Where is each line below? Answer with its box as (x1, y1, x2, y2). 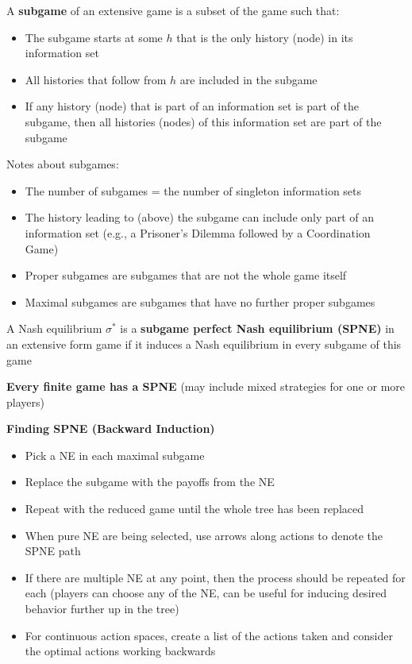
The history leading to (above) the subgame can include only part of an (25, 209, 375, 226)
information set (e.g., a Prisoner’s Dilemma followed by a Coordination (25, 224, 371, 241)
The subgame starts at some (25, 29, 163, 45)
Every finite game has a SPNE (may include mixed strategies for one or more (6, 378, 405, 395)
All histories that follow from (25, 71, 167, 87)
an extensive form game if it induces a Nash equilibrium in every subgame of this (6, 335, 402, 352)
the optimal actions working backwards (25, 643, 216, 659)
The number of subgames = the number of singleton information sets (25, 182, 362, 199)
